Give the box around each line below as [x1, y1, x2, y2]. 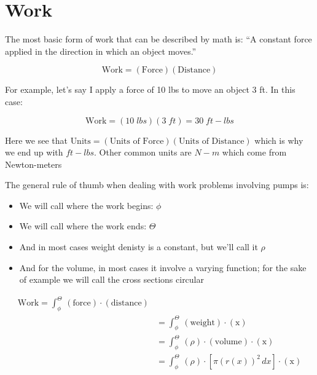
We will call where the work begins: [19, 199, 154, 211]
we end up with [5, 146, 63, 159]
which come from [222, 146, 287, 159]
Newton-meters [5, 157, 62, 170]
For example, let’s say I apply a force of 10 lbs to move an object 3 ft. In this [5, 83, 295, 96]
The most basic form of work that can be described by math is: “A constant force [5, 33, 312, 45]
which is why [254, 133, 303, 146]
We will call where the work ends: [19, 219, 147, 232]
